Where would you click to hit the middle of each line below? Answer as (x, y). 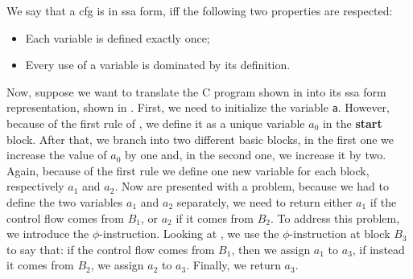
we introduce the (48, 234)
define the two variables (65, 202)
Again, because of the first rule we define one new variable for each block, (188, 170)
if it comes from (215, 217)
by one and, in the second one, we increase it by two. (255, 155)
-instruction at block (340, 234)
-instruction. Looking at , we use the (189, 234)
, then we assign (271, 249)
